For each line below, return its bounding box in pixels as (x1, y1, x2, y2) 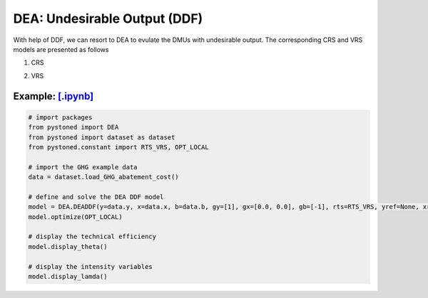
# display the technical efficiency (28, 233, 157, 241)
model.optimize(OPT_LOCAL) (28, 213, 123, 220)
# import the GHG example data (28, 163, 138, 171)
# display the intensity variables (28, 262, 153, 270)
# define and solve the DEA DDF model (28, 193, 164, 201)
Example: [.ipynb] (13, 90, 94, 102)
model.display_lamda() (28, 272, 108, 280)
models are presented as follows (13, 45, 109, 53)
